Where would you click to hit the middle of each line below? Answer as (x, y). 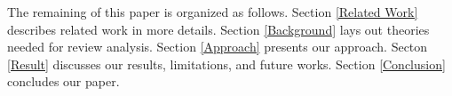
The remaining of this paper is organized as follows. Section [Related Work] (213, 12)
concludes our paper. (63, 81)
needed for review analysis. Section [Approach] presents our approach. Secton (218, 47)
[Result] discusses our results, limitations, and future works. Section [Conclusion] (226, 64)
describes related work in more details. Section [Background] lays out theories (218, 29)
